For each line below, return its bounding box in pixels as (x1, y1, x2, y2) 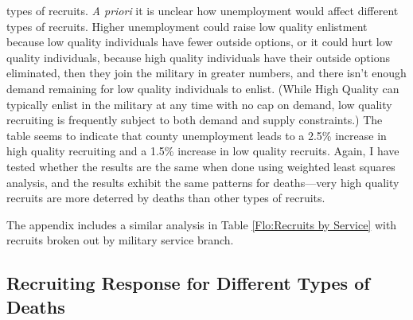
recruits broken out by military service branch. (6, 232, 234, 248)
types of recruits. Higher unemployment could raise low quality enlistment (6, 18, 368, 34)
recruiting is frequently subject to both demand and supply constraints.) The (6, 111, 383, 128)
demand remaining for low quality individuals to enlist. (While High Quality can (6, 80, 399, 96)
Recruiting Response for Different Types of (6, 271, 370, 295)
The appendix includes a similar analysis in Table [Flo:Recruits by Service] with (6, 216, 397, 232)
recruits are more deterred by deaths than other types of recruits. (6, 189, 325, 206)
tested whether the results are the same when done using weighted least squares (6, 158, 395, 174)
